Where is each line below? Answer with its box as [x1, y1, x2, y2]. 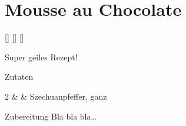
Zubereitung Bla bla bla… [5, 110, 97, 122]
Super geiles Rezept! [5, 50, 78, 63]
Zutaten [5, 70, 34, 83]
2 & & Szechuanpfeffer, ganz [5, 90, 107, 102]
